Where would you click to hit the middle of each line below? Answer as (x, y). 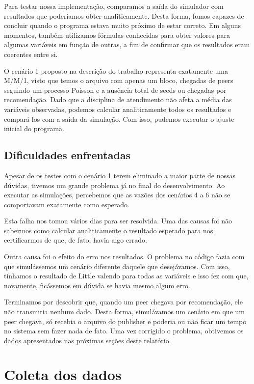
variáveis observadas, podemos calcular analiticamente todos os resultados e (118, 109)
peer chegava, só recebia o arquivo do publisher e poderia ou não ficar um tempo (125, 321)
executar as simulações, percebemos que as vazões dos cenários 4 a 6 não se (117, 195)
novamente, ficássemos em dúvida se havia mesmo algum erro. (97, 285)
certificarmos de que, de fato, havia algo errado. (76, 240)
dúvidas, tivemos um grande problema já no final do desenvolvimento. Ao (114, 185)
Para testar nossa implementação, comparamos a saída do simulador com (114, 6)
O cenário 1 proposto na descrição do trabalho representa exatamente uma (116, 70)
